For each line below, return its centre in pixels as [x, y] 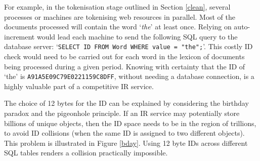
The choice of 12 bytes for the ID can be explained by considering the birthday [126, 103]
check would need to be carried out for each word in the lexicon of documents [124, 56]
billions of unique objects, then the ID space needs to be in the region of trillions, [130, 123]
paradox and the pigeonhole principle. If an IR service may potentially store [122, 113]
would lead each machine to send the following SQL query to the [137, 36]
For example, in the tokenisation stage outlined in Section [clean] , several [117, 7]
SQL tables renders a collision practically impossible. [86, 153]
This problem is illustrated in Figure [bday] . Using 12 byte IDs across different [126, 143]
